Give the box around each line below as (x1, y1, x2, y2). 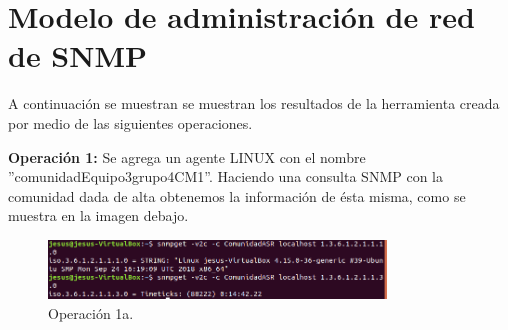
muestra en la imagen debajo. (8, 205, 189, 226)
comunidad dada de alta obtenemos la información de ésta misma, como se (8, 185, 466, 206)
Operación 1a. (48, 302, 134, 323)
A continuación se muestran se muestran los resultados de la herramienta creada (8, 93, 500, 114)
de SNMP (8, 35, 148, 76)
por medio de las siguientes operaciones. (8, 112, 253, 133)
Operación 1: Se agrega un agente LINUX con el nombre (8, 146, 366, 167)
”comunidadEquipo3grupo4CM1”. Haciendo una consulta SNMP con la (8, 166, 443, 187)
